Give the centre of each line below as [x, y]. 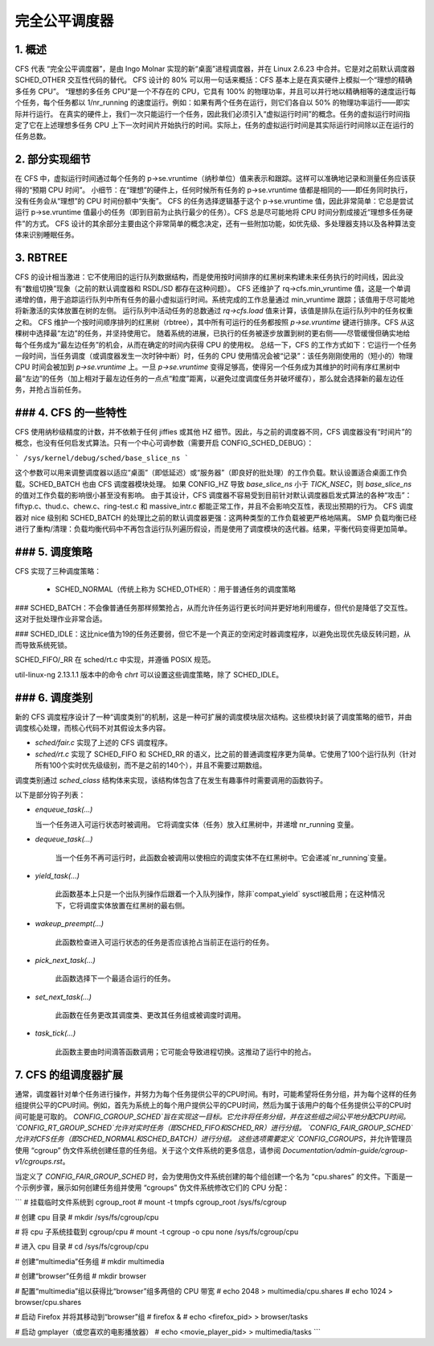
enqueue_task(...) [64, 809]
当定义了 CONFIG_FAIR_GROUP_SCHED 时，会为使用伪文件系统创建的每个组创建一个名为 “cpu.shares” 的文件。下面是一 [214, 1176]
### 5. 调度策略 [53, 552]
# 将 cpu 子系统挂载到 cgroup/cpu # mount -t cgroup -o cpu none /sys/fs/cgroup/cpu [157, 1232]
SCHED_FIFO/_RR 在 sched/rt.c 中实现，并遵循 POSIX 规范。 [115, 660]
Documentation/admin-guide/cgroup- [345, 1150]
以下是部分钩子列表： [50, 795]
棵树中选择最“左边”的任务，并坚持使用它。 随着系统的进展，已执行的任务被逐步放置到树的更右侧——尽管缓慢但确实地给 [213, 333]
